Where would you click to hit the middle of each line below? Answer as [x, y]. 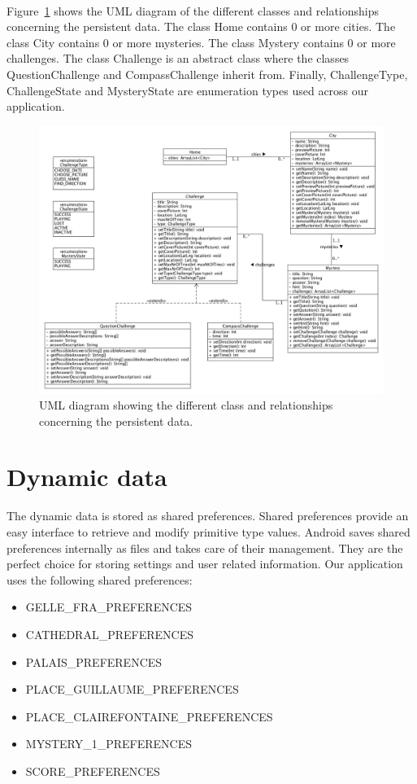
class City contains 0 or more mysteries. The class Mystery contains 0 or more [201, 42]
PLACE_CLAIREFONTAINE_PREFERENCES [149, 716]
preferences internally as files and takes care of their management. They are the [205, 547]
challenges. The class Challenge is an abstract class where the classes [178, 58]
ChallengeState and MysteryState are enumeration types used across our [188, 90]
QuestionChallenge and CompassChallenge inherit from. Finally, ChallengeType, [207, 74]
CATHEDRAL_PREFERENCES [109, 634]
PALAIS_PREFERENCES [94, 661]
